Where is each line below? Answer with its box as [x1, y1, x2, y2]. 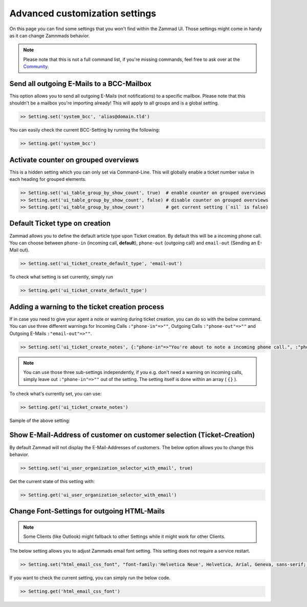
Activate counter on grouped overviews [9, 155, 139, 164]
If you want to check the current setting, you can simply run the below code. [9, 574, 171, 581]
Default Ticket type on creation [9, 219, 111, 228]
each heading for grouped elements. [9, 176, 86, 182]
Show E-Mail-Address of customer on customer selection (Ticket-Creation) [9, 431, 255, 439]
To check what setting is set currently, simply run [9, 274, 114, 280]
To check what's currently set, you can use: [9, 390, 102, 396]
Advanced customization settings [9, 8, 157, 19]
